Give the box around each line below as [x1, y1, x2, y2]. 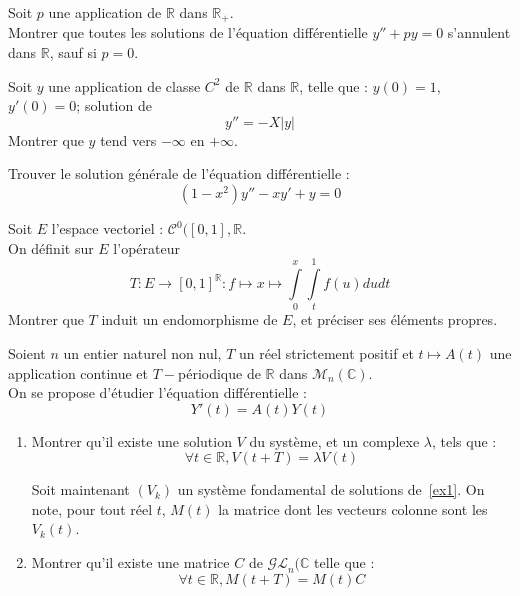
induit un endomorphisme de [101, 309, 278, 330]
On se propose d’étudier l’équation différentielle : [8, 382, 307, 403]
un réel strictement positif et [238, 342, 414, 363]
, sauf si [49, 42, 97, 63]
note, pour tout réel [31, 498, 153, 519]
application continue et [8, 362, 149, 383]
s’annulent [447, 22, 511, 43]
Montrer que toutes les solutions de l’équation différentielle [8, 22, 368, 43]
